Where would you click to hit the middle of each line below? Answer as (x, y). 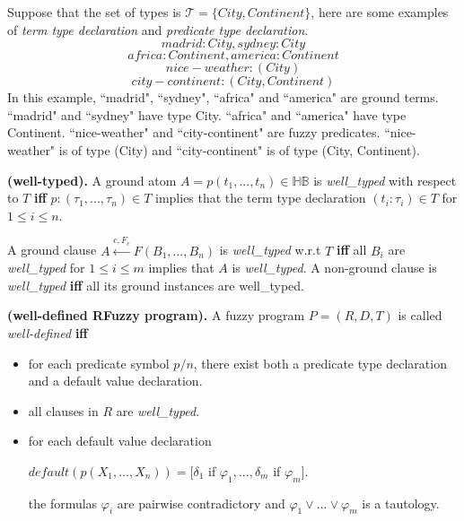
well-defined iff (48, 332)
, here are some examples (380, 12)
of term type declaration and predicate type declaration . (158, 29)
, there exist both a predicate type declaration (320, 363)
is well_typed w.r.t (270, 250)
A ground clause (52, 250)
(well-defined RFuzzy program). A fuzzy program (156, 315)
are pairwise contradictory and (201, 503)
